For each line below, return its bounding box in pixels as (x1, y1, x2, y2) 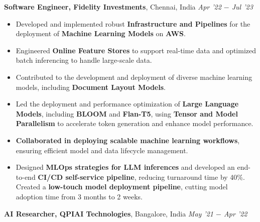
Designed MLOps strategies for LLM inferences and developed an (16, 162, 235, 172)
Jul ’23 (231, 2, 253, 12)
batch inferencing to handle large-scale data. (16, 55, 152, 65)
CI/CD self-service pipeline (38, 171, 135, 182)
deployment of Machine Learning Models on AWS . (16, 28, 186, 39)
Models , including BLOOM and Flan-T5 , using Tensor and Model (16, 108, 238, 119)
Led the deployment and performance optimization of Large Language (16, 98, 239, 109)
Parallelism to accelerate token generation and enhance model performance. (16, 118, 253, 129)
